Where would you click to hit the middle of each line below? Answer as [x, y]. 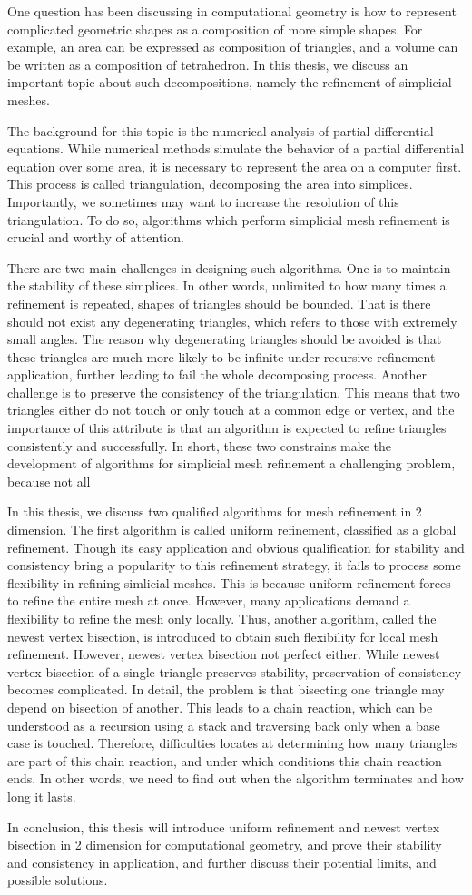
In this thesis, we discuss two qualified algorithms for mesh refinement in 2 [215, 511]
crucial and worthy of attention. [96, 237]
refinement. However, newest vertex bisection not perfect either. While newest [224, 654]
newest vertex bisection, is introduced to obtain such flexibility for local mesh [223, 636]
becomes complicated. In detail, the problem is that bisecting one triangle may [226, 689]
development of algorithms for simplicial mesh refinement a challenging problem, [231, 463]
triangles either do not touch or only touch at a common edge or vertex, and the [231, 410]
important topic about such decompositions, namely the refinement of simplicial [230, 82]
